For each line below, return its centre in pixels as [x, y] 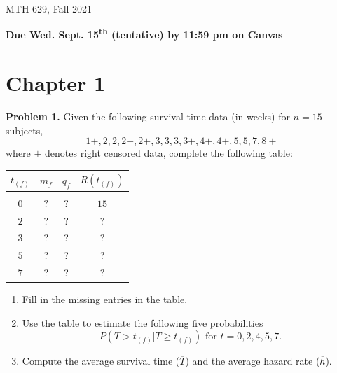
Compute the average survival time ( [101, 361]
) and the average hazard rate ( [253, 361]
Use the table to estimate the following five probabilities [143, 322]
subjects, [25, 130]
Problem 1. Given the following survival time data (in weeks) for [148, 116]
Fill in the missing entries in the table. [105, 299]
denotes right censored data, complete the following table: [169, 153]
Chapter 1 [56, 83]
